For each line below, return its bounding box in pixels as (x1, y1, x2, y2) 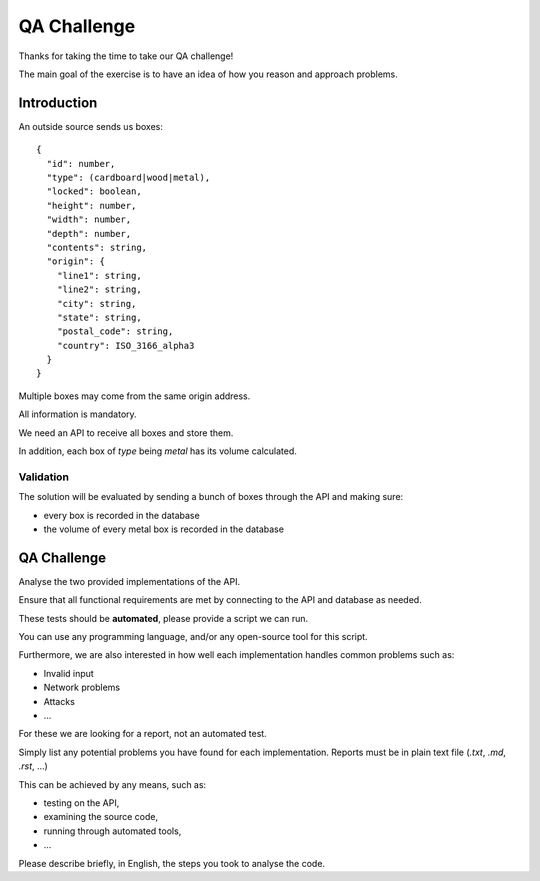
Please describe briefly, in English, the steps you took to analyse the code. (18, 857, 325, 869)
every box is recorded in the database (43, 509, 200, 521)
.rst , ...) (18, 760, 49, 772)
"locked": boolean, (46, 186, 142, 197)
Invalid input (43, 667, 94, 679)
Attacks (43, 695, 75, 707)
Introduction (18, 94, 98, 111)
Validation (18, 470, 70, 484)
